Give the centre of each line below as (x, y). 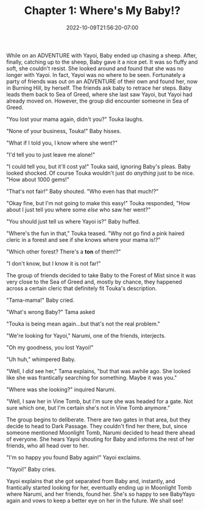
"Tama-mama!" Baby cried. (40, 300)
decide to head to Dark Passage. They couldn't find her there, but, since (97, 426)
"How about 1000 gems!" (38, 179)
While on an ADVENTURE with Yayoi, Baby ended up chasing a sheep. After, (102, 55)
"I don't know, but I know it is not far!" (54, 263)
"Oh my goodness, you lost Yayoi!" (50, 347)
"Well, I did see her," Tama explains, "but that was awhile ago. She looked (98, 371)
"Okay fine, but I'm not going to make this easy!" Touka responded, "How (98, 203)
